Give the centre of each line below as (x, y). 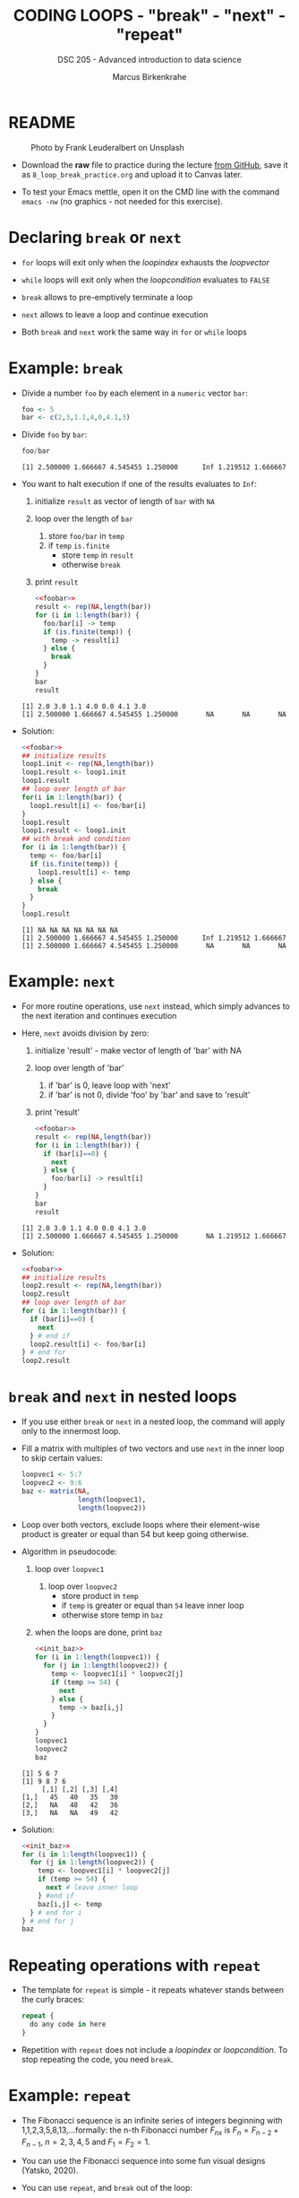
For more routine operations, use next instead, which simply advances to (155, 1006)
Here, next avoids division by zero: (85, 1033)
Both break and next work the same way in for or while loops (134, 332)
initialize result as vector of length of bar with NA (125, 501)
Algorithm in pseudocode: (69, 1551)
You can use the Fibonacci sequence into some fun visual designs (143, 2161)
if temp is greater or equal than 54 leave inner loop (153, 1605)
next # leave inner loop (92, 1888)
